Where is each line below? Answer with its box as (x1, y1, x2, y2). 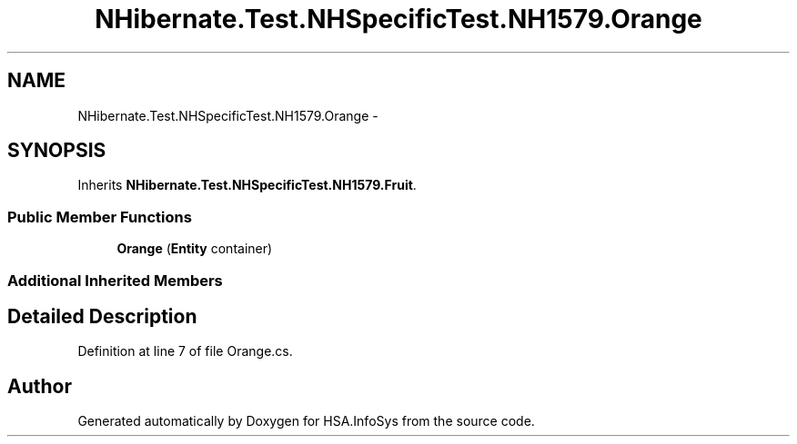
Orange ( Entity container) (116, 241, 273, 257)
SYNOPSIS (7, 139, 106, 163)
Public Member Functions (7, 207, 192, 226)
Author (7, 374, 72, 398)
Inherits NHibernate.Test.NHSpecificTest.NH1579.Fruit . (77, 177, 417, 193)
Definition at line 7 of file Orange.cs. (77, 343, 293, 360)
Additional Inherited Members (7, 271, 223, 290)
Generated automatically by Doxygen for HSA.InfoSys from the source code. (77, 413, 535, 429)
